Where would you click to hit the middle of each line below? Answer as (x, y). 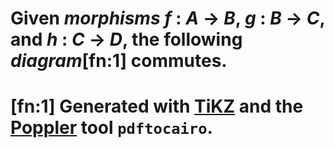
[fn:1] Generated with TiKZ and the (157, 106)
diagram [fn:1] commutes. (119, 61)
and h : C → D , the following (126, 39)
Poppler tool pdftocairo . (111, 128)
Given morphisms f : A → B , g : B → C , (167, 18)
